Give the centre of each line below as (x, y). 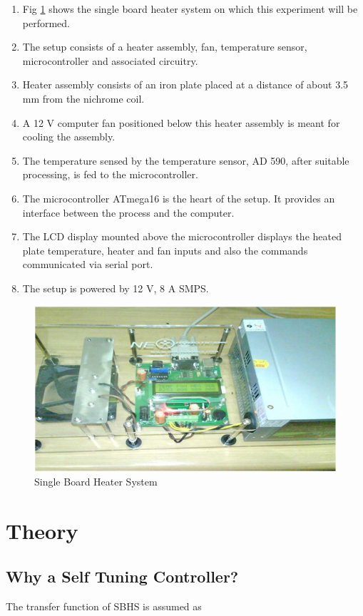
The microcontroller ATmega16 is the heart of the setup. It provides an (179, 198)
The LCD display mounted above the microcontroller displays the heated (182, 236)
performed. (46, 22)
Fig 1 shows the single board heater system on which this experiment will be (190, 9)
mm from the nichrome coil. (83, 98)
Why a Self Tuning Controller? (122, 576)
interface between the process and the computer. (128, 212)
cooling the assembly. (69, 137)
